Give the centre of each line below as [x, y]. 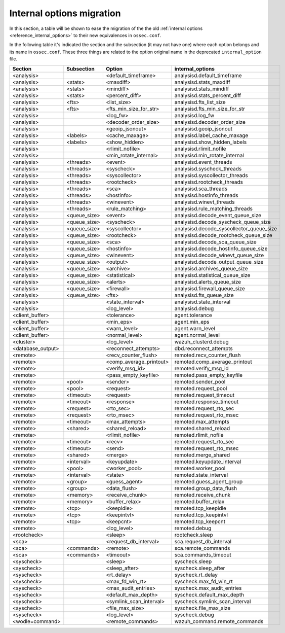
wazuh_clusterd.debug [201, 341]
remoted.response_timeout [207, 402]
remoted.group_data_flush [206, 488]
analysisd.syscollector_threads [211, 175]
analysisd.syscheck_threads [208, 168]
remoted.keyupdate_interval [208, 462]
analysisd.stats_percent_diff [208, 95]
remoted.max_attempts [202, 421]
